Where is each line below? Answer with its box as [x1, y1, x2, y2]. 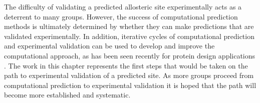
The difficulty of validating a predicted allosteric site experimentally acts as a [4, 1, 242, 11]
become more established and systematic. [4, 89, 131, 100]
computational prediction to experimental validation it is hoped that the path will [4, 79, 256, 90]
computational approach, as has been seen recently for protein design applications [4, 50, 255, 60]
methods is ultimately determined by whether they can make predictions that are [4, 21, 254, 31]
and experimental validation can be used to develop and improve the [4, 40, 215, 51]
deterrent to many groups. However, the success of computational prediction [4, 11, 238, 21]
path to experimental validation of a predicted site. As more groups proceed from [4, 70, 254, 80]
